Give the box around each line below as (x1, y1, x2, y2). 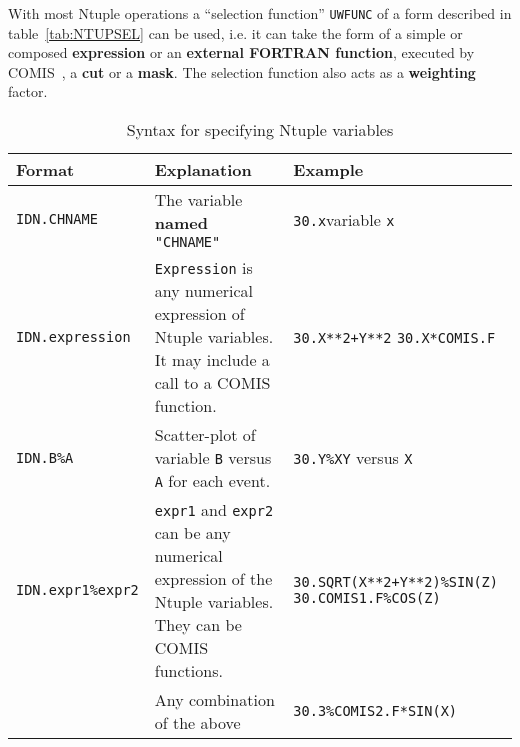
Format (16, 158, 75, 182)
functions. (154, 659, 223, 683)
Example (293, 158, 364, 182)
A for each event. (154, 469, 271, 493)
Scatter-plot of (154, 423, 256, 447)
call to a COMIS (154, 371, 271, 395)
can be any (154, 521, 231, 545)
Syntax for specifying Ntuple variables (126, 118, 394, 142)
